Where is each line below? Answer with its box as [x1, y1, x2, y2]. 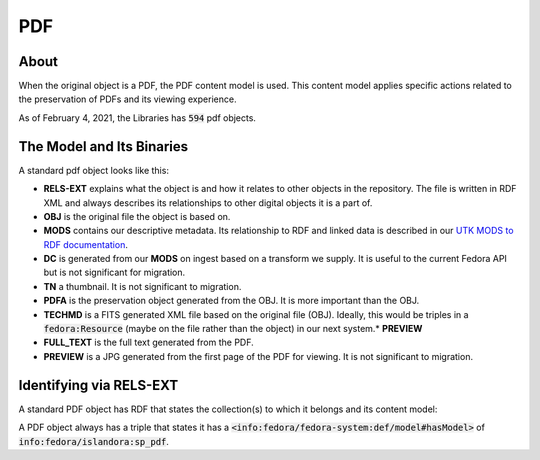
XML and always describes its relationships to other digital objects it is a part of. [43, 196, 373, 209]
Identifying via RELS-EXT [18, 376, 179, 394]
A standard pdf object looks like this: [18, 164, 170, 176]
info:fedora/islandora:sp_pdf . [18, 435, 170, 447]
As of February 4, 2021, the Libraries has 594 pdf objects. [18, 111, 257, 124]
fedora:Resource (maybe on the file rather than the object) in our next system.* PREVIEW [43, 323, 423, 335]
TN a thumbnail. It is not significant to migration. [43, 280, 242, 292]
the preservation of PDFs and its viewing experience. [18, 93, 237, 105]
